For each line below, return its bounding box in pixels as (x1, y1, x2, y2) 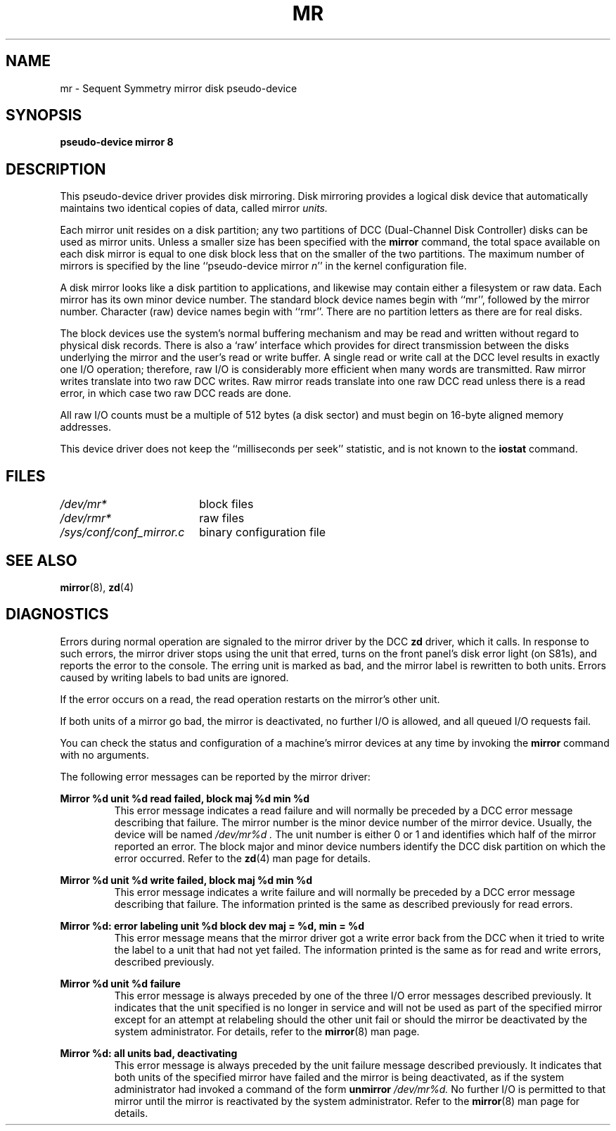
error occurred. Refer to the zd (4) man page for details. (114, 852, 371, 864)
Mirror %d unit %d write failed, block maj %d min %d (60, 873, 313, 886)
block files (199, 497, 254, 512)
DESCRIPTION (6, 160, 106, 178)
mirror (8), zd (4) (60, 581, 134, 593)
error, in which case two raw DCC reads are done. (60, 387, 292, 400)
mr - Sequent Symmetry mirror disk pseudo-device (60, 82, 297, 94)
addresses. (60, 421, 111, 434)
